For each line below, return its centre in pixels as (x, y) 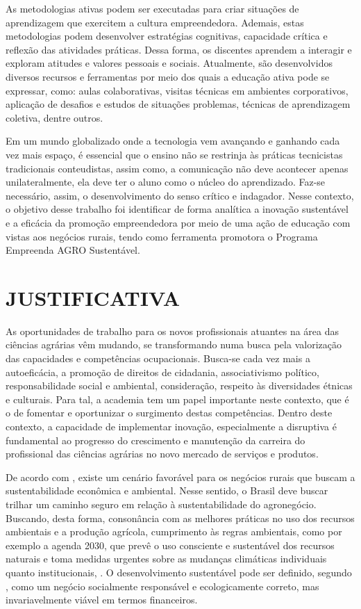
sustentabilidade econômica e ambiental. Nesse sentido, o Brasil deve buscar (167, 490)
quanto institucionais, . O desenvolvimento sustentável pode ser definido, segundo (179, 572)
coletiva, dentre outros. (54, 117)
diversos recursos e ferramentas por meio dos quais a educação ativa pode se (168, 76)
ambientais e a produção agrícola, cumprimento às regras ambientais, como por (174, 531)
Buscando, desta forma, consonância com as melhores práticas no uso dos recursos (180, 518)
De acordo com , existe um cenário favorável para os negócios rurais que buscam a (180, 477)
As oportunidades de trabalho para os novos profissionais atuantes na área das (173, 331)
